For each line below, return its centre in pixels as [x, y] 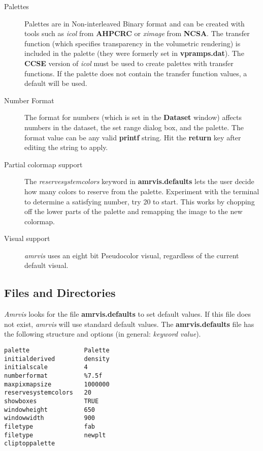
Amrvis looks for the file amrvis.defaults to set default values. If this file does [127, 314]
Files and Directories [60, 293]
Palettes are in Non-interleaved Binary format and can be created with [135, 23]
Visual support [27, 238]
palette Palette [57, 351]
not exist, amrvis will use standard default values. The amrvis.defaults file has [129, 324]
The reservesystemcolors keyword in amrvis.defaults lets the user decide [139, 181]
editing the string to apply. [66, 147]
